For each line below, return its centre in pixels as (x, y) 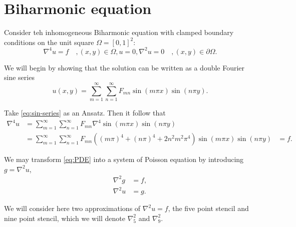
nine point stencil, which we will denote (65, 218)
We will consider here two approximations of (72, 208)
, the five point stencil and (208, 208)
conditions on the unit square (49, 42)
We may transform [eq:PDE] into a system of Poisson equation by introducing (124, 159)
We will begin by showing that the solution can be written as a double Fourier (124, 67)
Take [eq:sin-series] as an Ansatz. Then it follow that (85, 113)
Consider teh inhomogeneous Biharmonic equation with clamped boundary (119, 32)
